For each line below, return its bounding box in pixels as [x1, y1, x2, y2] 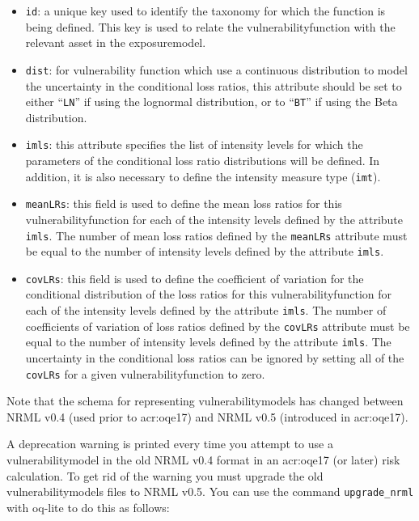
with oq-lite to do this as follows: [6, 498, 170, 515]
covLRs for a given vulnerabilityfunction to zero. [25, 365, 265, 382]
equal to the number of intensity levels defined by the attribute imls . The [25, 333, 391, 350]
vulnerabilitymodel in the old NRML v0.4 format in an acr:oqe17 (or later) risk [6, 451, 400, 468]
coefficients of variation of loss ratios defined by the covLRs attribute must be [25, 317, 410, 334]
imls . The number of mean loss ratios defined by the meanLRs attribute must [25, 227, 408, 244]
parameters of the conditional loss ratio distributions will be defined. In [25, 152, 380, 168]
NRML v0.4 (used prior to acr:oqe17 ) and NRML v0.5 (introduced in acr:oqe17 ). [6, 408, 408, 425]
